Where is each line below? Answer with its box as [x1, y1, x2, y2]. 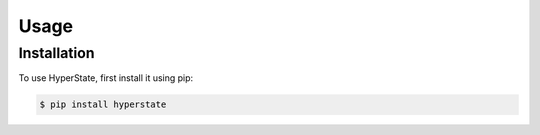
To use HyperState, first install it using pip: [18, 72, 194, 84]
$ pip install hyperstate [39, 99, 167, 110]
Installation [18, 44, 95, 62]
